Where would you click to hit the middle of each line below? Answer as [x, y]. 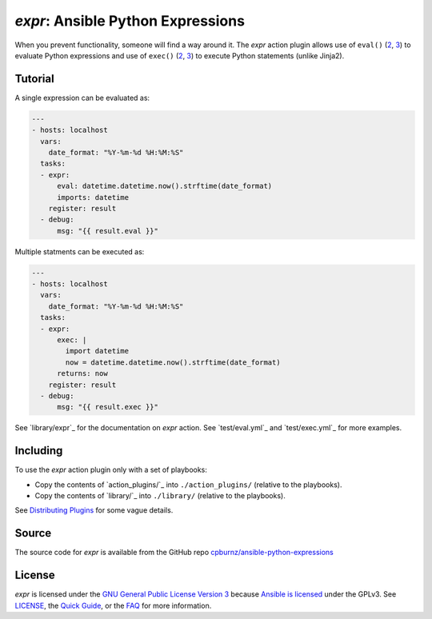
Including [39, 451]
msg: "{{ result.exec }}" [108, 407]
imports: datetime [93, 197]
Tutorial [35, 79]
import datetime [97, 351]
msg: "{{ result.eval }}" [108, 231]
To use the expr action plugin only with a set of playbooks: [111, 470]
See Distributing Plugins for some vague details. [94, 510]
